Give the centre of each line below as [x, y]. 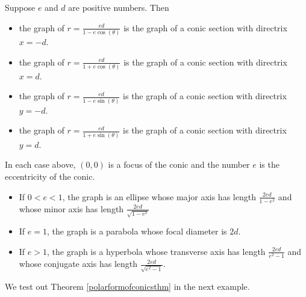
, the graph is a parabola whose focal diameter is [137, 231]
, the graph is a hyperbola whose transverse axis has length [156, 251]
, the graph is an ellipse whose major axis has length [159, 196]
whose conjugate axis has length [78, 264]
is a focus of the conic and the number [179, 164]
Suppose [20, 7]
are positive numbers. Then [119, 7]
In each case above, [40, 164]
